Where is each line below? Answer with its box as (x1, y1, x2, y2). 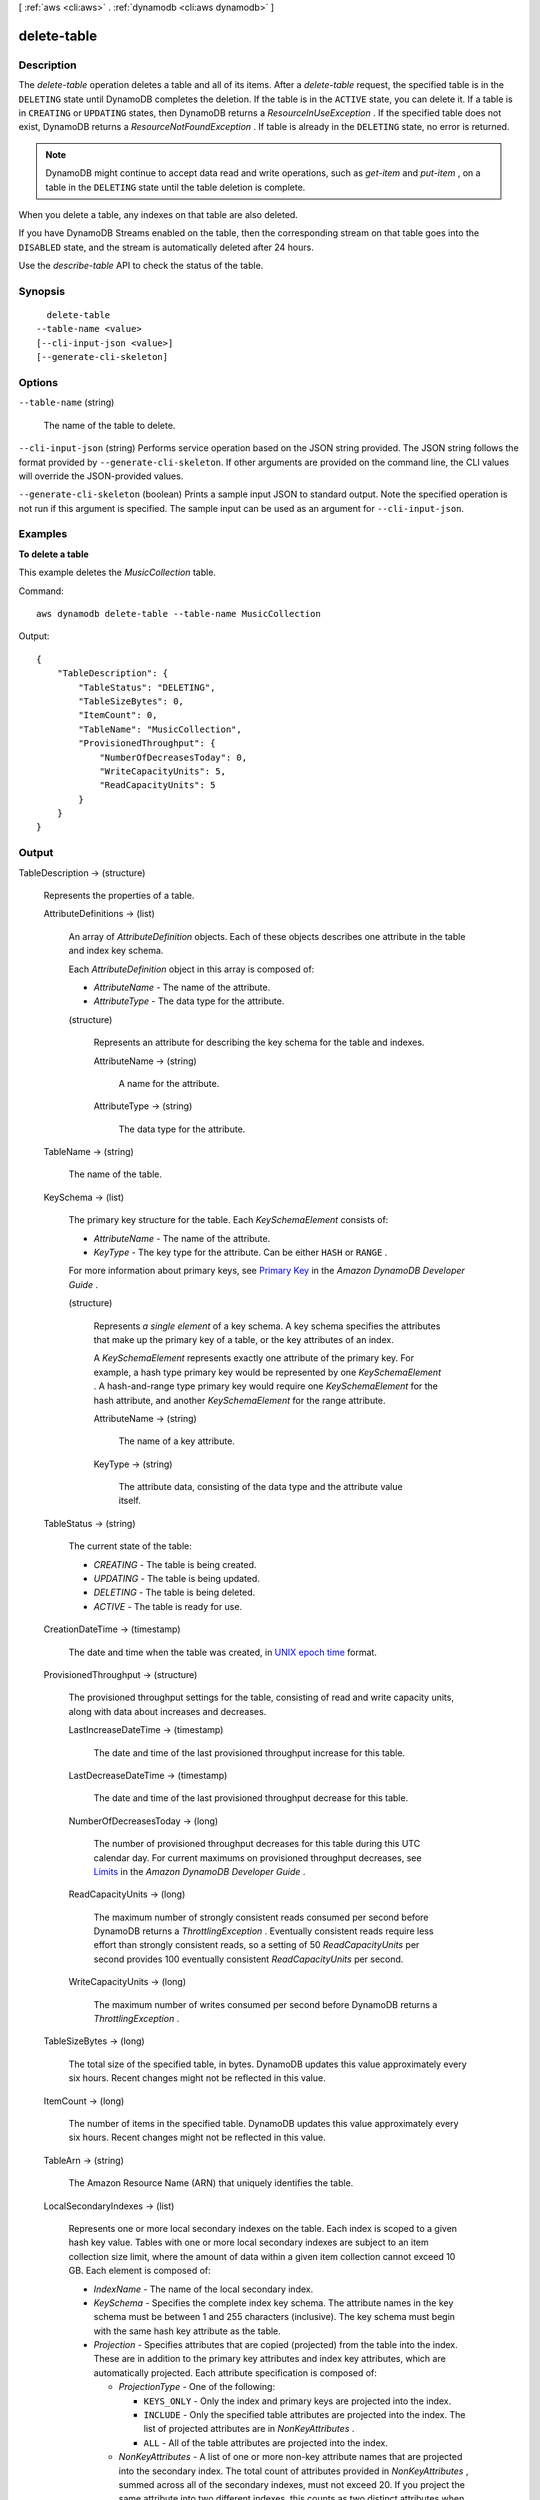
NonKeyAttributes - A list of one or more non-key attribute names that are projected (118, 2451, 463, 2463)
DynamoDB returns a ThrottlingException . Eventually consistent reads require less (93, 1925, 434, 1937)
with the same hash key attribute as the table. (93, 2325, 282, 2337)
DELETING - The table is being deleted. (93, 1586, 256, 1599)
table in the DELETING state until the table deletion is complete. (45, 181, 306, 193)
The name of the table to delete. (43, 419, 176, 431)
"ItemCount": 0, (78, 710, 158, 721)
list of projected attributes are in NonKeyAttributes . (143, 2423, 355, 2435)
